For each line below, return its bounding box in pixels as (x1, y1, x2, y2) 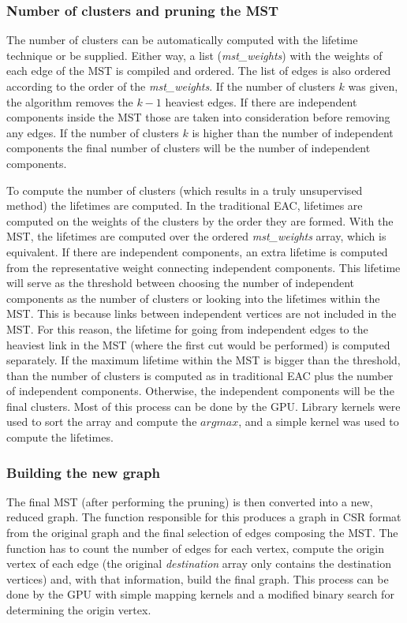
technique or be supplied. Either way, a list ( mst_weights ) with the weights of (6, 47, 383, 63)
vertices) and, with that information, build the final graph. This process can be (6, 570, 389, 587)
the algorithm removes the (6, 93, 133, 110)
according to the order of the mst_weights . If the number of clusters (6, 78, 335, 94)
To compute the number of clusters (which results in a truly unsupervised (6, 181, 363, 198)
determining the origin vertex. (6, 602, 151, 618)
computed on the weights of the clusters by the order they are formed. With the (6, 212, 394, 229)
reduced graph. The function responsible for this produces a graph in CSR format (6, 509, 401, 525)
